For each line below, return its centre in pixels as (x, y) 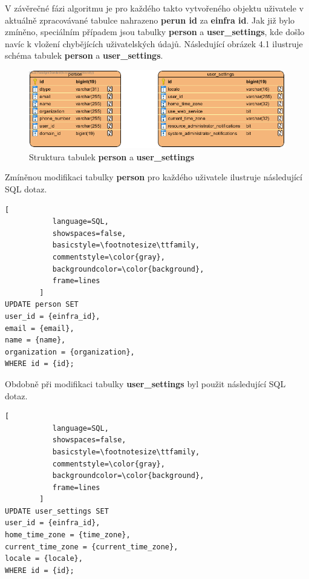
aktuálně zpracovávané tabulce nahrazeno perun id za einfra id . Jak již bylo (150, 20)
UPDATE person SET (42, 305)
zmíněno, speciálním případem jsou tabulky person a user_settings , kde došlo (155, 32)
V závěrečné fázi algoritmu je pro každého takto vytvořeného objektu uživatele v (154, 8)
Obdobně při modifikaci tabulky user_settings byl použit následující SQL (145, 383)
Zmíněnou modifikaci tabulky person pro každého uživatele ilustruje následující (154, 177)
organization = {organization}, (70, 352)
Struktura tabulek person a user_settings (112, 156)
